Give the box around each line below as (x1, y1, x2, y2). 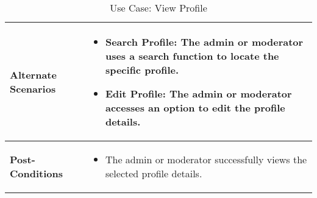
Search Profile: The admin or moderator (105, 35, 304, 49)
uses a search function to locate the (105, 49, 279, 63)
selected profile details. (105, 166, 202, 180)
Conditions (10, 166, 63, 180)
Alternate (10, 68, 57, 82)
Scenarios (10, 82, 56, 96)
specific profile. (105, 63, 179, 77)
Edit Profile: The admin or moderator (105, 87, 292, 101)
